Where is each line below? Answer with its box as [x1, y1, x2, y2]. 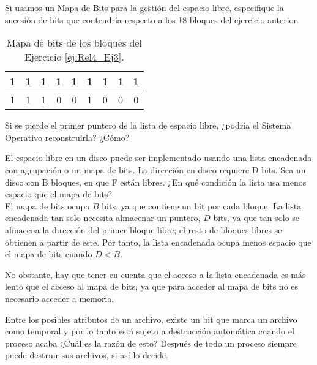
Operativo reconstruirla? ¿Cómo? [5, 130, 130, 143]
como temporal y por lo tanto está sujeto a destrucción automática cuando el [5, 325, 294, 337]
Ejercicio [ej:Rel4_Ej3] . [24, 50, 124, 64]
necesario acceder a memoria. [5, 292, 114, 304]
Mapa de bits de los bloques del [6, 36, 142, 50]
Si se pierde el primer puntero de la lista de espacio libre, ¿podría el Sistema [5, 119, 291, 132]
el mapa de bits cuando [5, 247, 92, 260]
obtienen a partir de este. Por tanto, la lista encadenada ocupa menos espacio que [5, 235, 311, 248]
